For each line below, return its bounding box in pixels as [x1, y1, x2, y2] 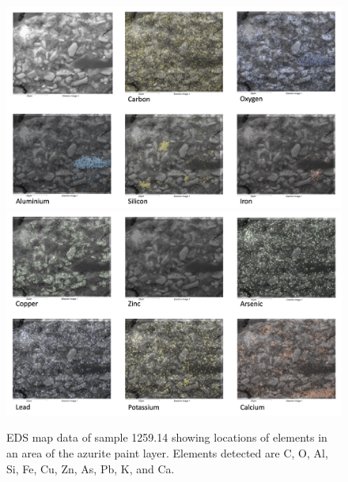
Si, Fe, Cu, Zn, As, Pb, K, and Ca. [6, 460, 175, 476]
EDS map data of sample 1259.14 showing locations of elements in [6, 429, 327, 446]
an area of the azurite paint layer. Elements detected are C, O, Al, [6, 444, 328, 461]
